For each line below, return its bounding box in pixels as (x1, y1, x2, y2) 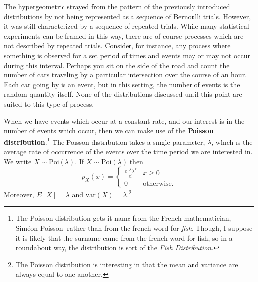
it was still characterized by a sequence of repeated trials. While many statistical (4, 21, 249, 31)
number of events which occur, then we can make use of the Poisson (4, 125, 214, 136)
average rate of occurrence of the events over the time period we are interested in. (4, 146, 253, 156)
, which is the (211, 137, 253, 147)
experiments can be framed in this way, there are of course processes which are (4, 30, 244, 41)
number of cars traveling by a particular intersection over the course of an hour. (4, 70, 247, 80)
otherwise (143, 180, 172, 188)
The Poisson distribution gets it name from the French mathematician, (15, 213, 231, 223)
